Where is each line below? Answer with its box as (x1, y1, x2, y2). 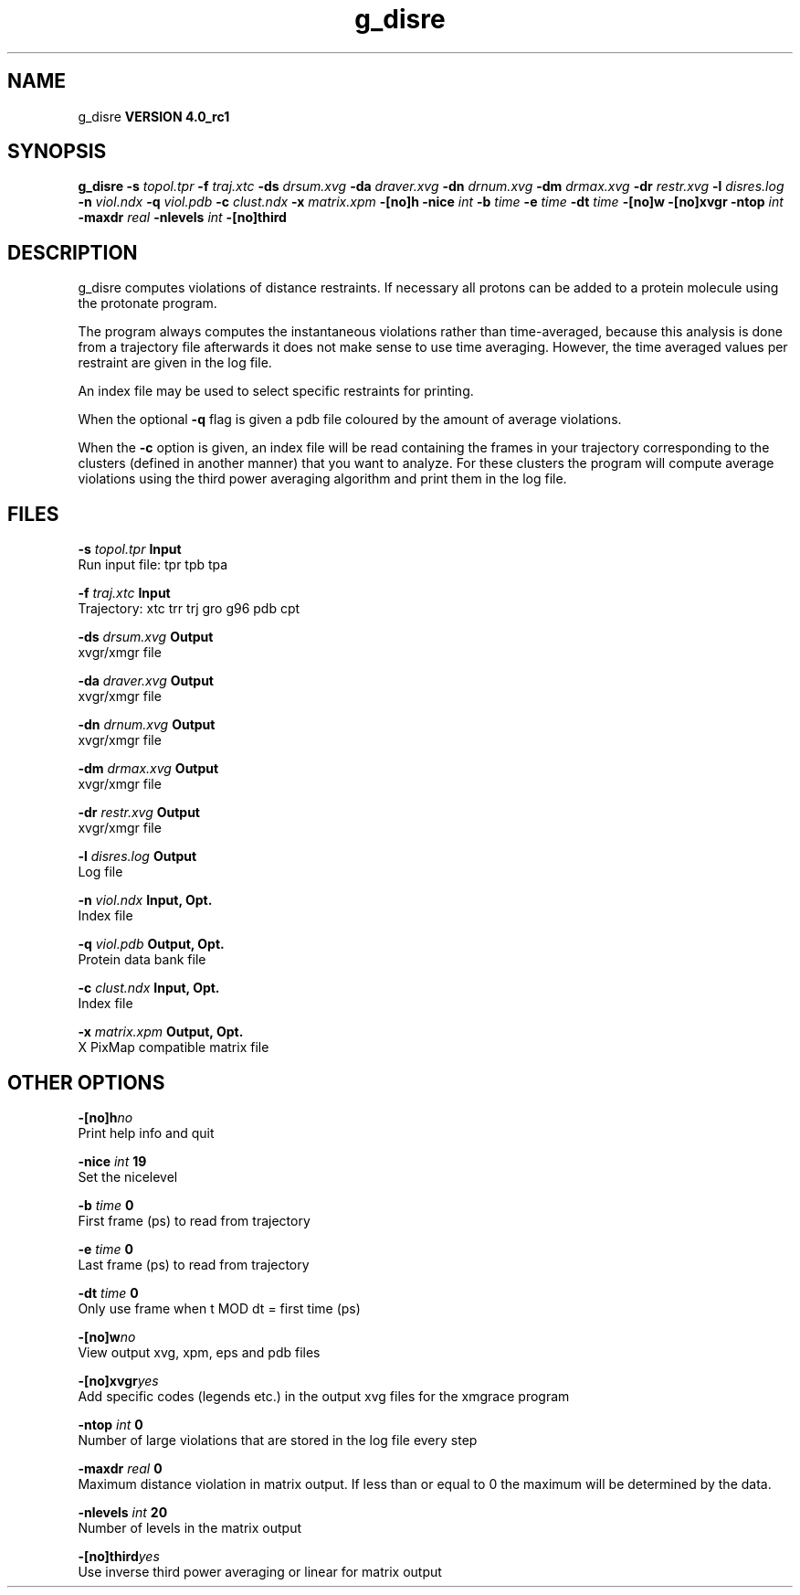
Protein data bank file (78, 952, 206, 968)
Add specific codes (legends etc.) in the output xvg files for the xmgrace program (78, 1388, 570, 1404)
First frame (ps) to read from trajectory (78, 1212, 311, 1228)
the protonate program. (78, 295, 217, 312)
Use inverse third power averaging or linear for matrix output (78, 1563, 442, 1579)
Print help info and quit (78, 1124, 215, 1141)
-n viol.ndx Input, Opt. (78, 892, 213, 909)
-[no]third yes (78, 1547, 160, 1564)
